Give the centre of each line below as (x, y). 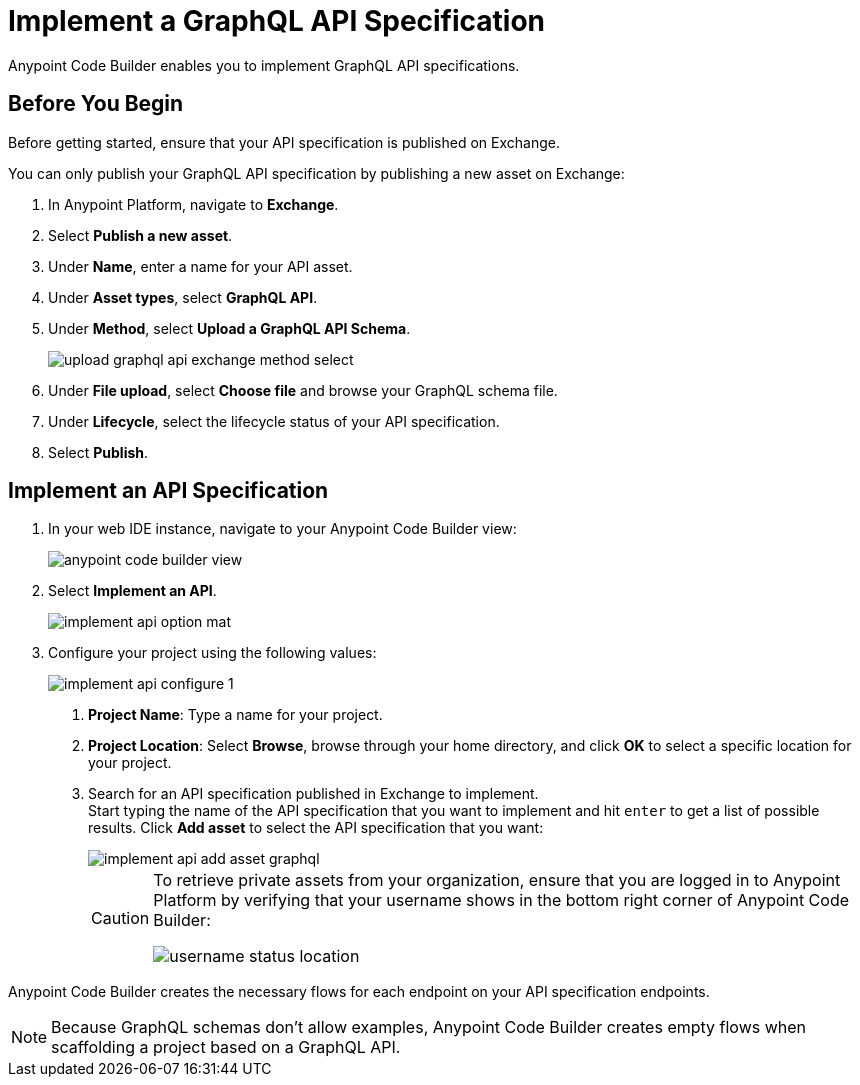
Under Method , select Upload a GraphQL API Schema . (229, 328)
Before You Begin (96, 104)
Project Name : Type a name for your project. (235, 715)
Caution (120, 918)
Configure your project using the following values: (212, 653)
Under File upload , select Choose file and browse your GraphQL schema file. (303, 390)
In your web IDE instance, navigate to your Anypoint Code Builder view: (282, 529)
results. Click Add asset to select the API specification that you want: (316, 828)
